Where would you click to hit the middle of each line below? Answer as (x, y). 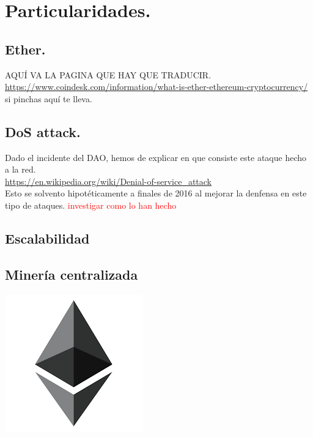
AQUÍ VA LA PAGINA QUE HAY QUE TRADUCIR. (108, 74)
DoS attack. (43, 131)
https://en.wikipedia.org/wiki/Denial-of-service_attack (109, 181)
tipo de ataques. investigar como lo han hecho (91, 205)
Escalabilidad (47, 238)
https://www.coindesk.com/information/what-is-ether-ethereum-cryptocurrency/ (156, 87)
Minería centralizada (72, 274)
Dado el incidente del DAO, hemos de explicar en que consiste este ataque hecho (156, 157)
